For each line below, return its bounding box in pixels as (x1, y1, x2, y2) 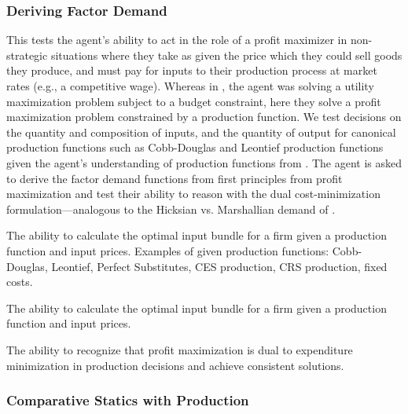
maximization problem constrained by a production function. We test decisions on (6, 108, 402, 125)
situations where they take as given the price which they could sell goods (50, 46, 402, 63)
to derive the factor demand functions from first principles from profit (6, 170, 343, 186)
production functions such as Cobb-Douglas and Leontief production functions (6, 139, 384, 156)
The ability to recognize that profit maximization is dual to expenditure (6, 341, 353, 357)
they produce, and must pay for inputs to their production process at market (6, 62, 377, 79)
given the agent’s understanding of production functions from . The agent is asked (6, 154, 402, 170)
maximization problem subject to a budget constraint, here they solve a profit (6, 93, 381, 109)
